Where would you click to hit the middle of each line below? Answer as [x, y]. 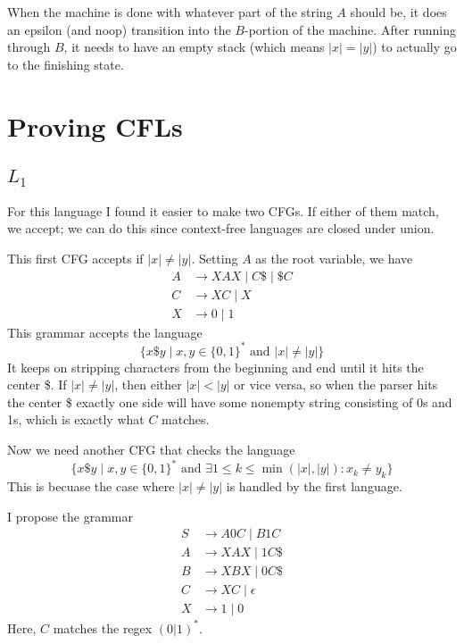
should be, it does [398, 12]
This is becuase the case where [91, 485]
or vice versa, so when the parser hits [336, 385]
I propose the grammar [70, 516]
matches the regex [103, 627]
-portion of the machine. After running [350, 29]
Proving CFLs [95, 125]
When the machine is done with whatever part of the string [170, 12]
